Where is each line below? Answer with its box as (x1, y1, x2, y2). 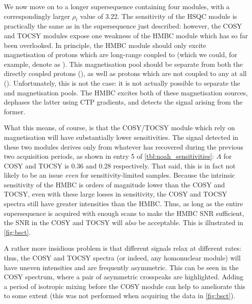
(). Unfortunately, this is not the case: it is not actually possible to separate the (4, 77, 240, 88)
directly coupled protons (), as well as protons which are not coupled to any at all (4, 68, 247, 78)
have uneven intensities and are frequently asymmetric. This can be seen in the (4, 262, 239, 272)
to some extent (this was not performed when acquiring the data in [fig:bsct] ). (4, 290, 236, 301)
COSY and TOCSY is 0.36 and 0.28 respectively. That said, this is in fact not (4, 160, 236, 170)
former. (4, 106, 26, 116)
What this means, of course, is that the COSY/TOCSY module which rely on (4, 122, 235, 133)
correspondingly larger (4, 11, 70, 21)
